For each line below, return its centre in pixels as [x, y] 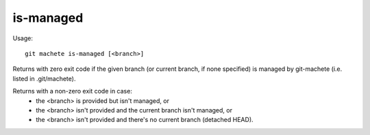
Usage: [23, 38]
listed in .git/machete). [44, 78]
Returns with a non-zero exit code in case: [73, 91]
